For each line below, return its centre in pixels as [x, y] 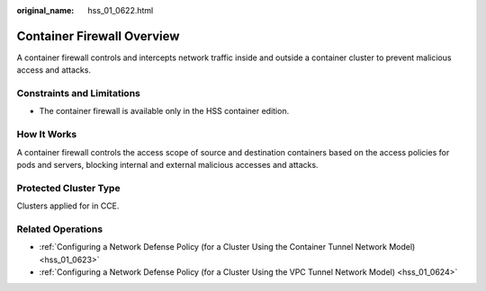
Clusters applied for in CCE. [68, 206]
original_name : [45, 10]
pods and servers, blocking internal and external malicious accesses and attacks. [167, 164]
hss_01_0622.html [121, 10]
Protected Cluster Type [68, 188]
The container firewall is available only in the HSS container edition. [164, 111]
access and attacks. [54, 70]
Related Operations [60, 229]
